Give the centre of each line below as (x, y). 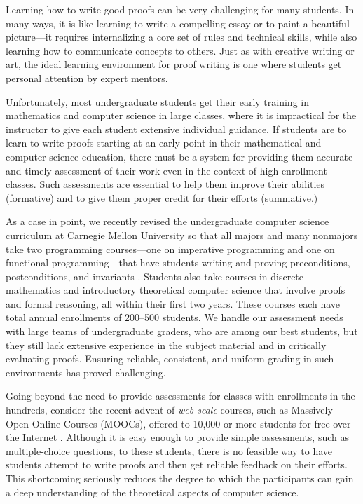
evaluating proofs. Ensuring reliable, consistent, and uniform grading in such (170, 359)
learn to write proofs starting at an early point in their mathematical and (164, 143)
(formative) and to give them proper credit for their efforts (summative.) (162, 197)
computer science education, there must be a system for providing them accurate (179, 156)
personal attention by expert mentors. (87, 77)
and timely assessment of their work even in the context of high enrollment (166, 170)
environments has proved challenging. (86, 372)
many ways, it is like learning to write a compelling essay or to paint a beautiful (178, 23)
